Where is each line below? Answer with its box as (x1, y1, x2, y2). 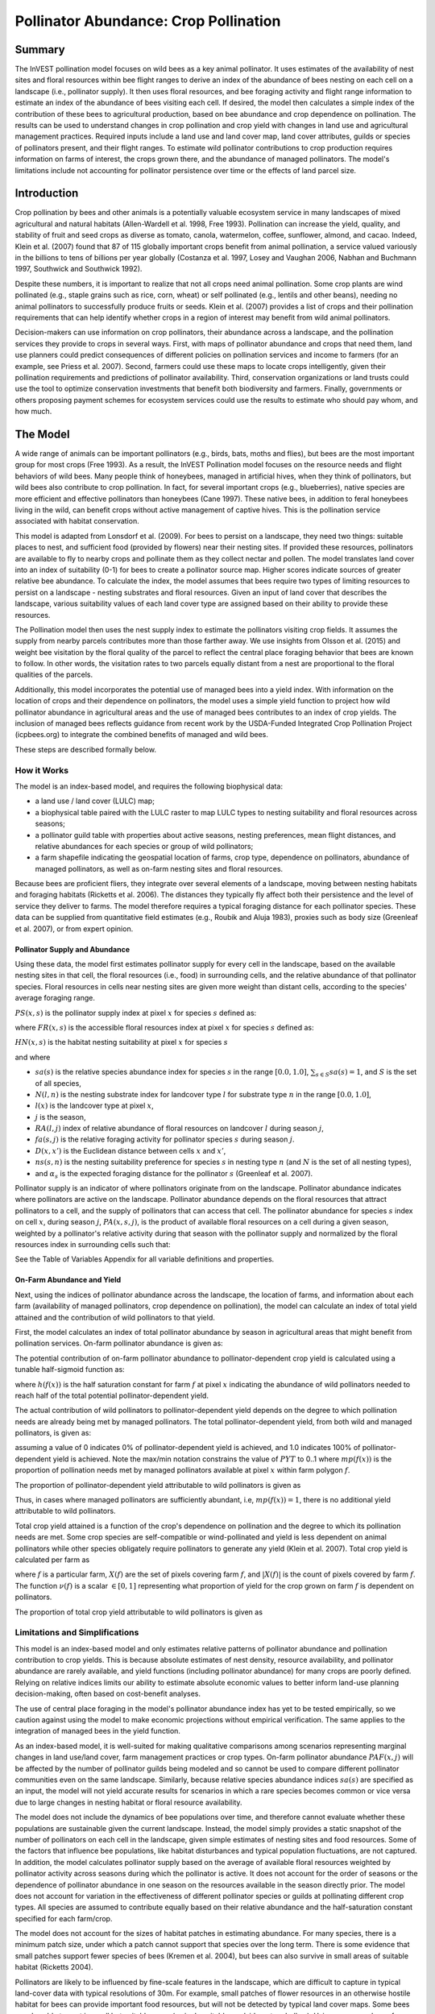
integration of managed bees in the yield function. (14, 1726, 181, 1736)
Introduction (14, 186, 79, 201)
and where (14, 1052, 51, 1062)
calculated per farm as (14, 1555, 90, 1564)
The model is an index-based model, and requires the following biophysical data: (14, 781, 284, 791)
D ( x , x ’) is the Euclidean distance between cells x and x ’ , (35, 1146, 226, 1155)
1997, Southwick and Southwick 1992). (14, 264, 143, 274)
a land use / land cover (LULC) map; (35, 796, 155, 806)
